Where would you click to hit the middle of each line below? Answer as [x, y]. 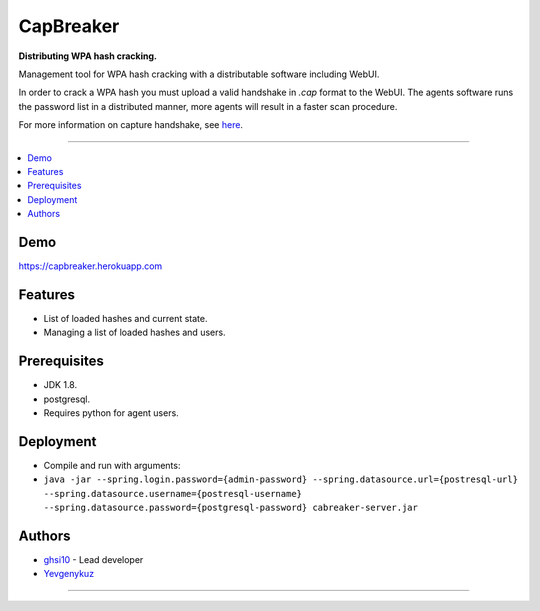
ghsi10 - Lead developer [93, 559]
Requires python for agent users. [111, 412]
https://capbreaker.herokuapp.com [90, 266]
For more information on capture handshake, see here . [131, 125]
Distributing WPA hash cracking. [87, 56]
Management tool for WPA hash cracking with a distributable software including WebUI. [199, 74]
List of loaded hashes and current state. [125, 318]
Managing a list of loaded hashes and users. [134, 332]
